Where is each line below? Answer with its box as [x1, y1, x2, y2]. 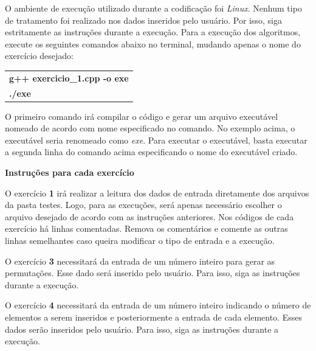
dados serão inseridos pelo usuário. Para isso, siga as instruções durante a [5, 322, 279, 335]
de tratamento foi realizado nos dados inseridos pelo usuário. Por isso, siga [5, 13, 283, 26]
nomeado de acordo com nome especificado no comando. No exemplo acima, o [5, 122, 295, 134]
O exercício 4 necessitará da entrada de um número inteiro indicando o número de [5, 299, 311, 311]
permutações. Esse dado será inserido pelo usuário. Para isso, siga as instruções [5, 266, 300, 279]
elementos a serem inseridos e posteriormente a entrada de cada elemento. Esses [5, 310, 302, 323]
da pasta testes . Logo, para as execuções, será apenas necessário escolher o [5, 198, 282, 211]
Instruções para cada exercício [5, 166, 134, 179]
